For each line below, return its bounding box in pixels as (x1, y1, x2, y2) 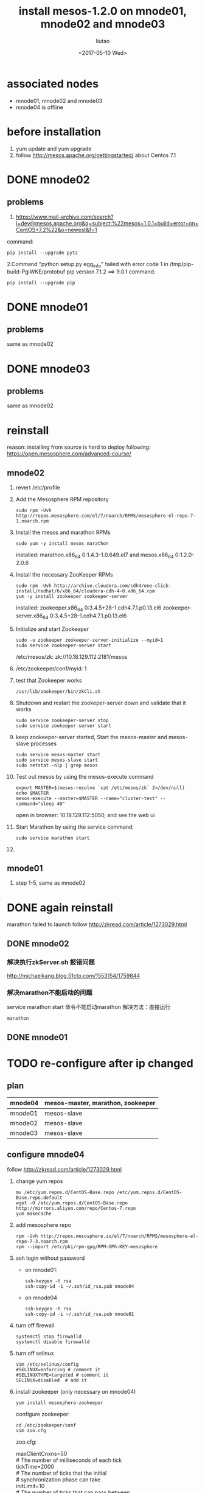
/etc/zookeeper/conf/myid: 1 (15, 665, 87, 672)
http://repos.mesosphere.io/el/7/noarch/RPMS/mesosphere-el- (40, 1233, 199, 1239)
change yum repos (15, 1177, 63, 1185)
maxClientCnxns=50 (15, 1450, 68, 1457)
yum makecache (15, 1210, 52, 1217)
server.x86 (15, 612, 43, 619)
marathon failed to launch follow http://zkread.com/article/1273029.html (7, 921, 187, 928)
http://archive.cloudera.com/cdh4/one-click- (54, 583, 172, 589)
